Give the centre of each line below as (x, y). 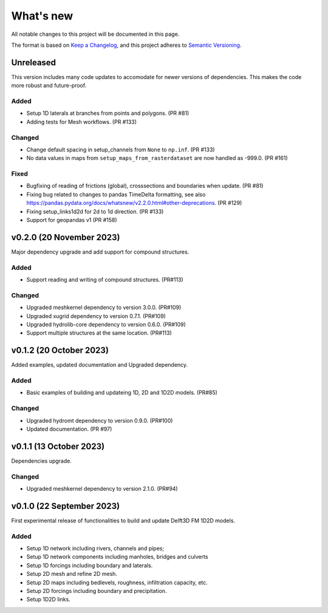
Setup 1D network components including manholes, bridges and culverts (117, 557)
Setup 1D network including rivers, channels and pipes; (95, 549)
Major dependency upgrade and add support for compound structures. (100, 252)
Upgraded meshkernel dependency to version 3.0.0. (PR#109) (104, 308)
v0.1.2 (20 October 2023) (60, 351)
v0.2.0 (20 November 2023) (66, 237)
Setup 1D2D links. (49, 600)
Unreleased (34, 62)
